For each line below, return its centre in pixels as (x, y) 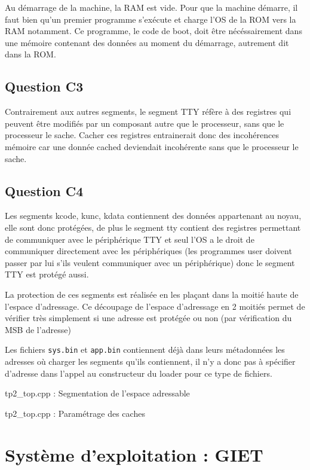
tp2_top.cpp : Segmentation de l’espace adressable (97, 393)
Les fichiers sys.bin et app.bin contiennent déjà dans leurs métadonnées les (145, 350)
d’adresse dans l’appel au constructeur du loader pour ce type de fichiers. (139, 373)
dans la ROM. (30, 54)
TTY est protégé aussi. (47, 274)
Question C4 (44, 190)
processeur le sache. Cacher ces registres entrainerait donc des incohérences (142, 135)
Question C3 (44, 86)
